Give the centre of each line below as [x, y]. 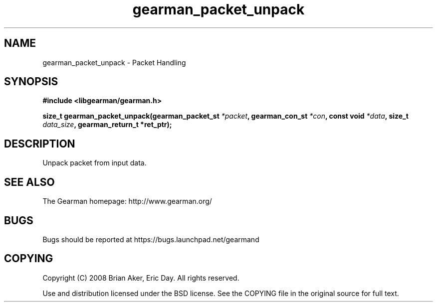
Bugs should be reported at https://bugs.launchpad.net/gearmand [151, 239]
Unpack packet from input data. [95, 163]
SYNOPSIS [31, 82]
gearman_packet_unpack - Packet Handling [114, 62]
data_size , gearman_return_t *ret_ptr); [107, 125]
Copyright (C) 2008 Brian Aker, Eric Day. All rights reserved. [141, 278]
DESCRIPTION [40, 144]
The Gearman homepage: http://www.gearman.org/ [127, 201]
